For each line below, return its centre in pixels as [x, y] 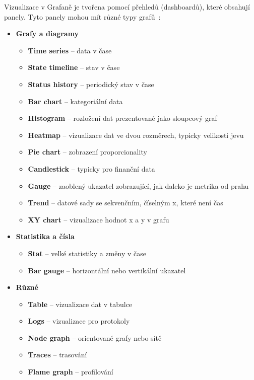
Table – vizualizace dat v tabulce [80, 304]
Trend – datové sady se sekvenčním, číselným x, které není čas [125, 203]
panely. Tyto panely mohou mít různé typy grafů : [82, 16]
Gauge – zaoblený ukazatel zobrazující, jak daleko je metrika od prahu [138, 185]
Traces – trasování [57, 355]
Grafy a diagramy [47, 33]
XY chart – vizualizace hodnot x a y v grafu [99, 219]
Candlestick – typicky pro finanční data [91, 168]
